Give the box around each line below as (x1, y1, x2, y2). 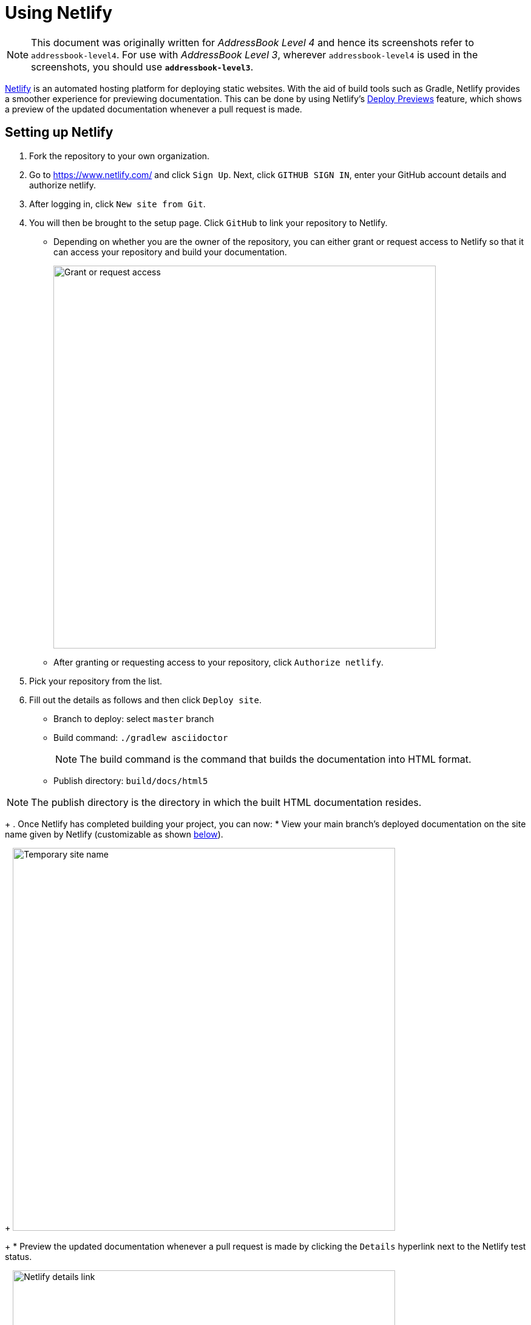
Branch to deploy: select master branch (53, 713, 214, 724)
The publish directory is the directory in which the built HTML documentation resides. (31, 796, 422, 808)
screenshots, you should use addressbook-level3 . (31, 60, 254, 73)
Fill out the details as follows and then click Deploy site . (29, 694, 262, 705)
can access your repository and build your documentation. (53, 246, 287, 257)
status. (5, 1251, 32, 1262)
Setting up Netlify (5, 125, 113, 140)
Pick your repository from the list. (29, 675, 163, 686)
